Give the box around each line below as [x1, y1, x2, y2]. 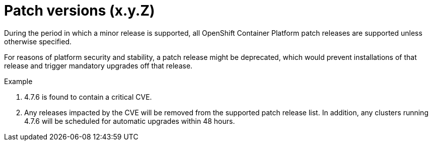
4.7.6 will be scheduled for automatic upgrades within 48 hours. [24, 116, 235, 125]
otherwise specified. [4, 37, 71, 46]
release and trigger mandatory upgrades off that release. [4, 61, 193, 70]
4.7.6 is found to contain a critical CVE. [24, 92, 152, 101]
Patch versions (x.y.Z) [4, 2, 155, 19]
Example [4, 77, 33, 86]
